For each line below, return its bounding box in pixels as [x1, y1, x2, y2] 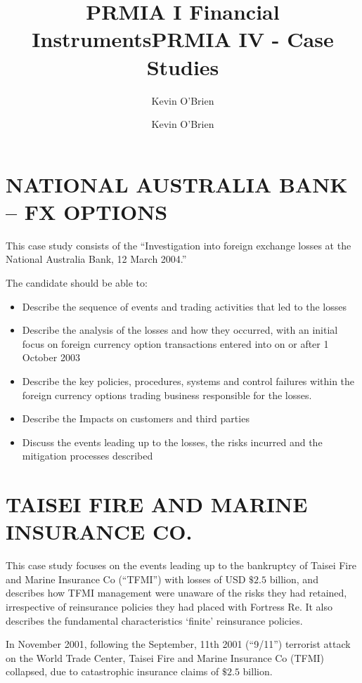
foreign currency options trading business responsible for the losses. [22, 387, 312, 402]
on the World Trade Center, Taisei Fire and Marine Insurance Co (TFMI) [6, 650, 325, 665]
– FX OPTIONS [6, 197, 168, 226]
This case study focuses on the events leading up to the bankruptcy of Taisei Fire [6, 558, 356, 573]
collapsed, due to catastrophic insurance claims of [6, 664, 219, 679]
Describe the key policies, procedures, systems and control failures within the [22, 373, 355, 388]
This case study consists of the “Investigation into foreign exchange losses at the [6, 238, 351, 252]
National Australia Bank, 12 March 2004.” [6, 252, 187, 266]
